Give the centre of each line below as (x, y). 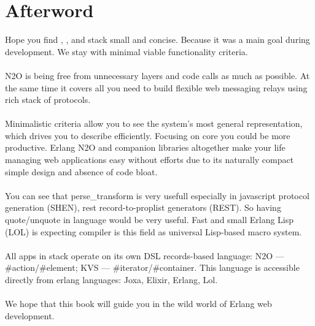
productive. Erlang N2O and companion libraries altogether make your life (145, 147)
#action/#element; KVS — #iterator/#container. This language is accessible (152, 267)
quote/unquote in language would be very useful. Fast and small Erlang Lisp (150, 220)
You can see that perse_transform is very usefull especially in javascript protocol (157, 195)
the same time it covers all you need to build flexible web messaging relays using (156, 87)
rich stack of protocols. (48, 100)
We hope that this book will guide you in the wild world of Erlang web (138, 304)
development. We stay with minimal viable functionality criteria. (126, 51)
